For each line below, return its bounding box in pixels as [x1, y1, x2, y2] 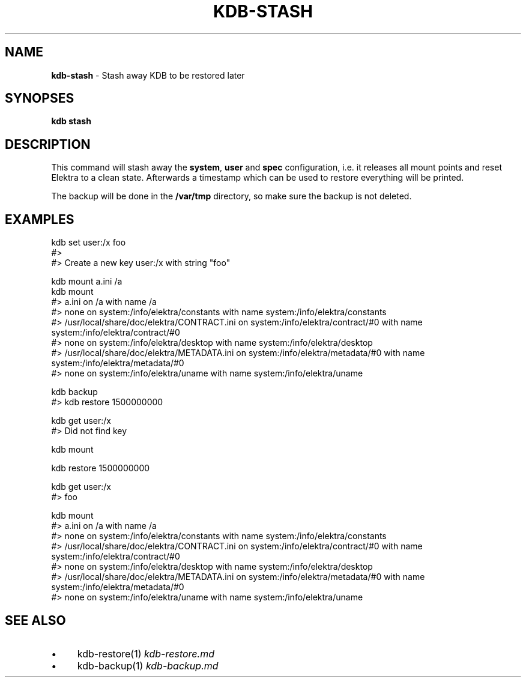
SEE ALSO [5, 612, 66, 628]
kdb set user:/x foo [51, 237, 126, 248]
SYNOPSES [5, 91, 74, 106]
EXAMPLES [5, 211, 74, 227]
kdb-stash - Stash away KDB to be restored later [51, 70, 245, 80]
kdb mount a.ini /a [51, 276, 122, 287]
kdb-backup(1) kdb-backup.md [77, 659, 219, 672]
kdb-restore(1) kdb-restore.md [77, 647, 214, 660]
